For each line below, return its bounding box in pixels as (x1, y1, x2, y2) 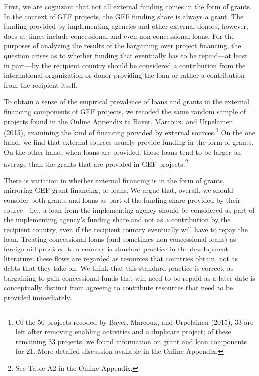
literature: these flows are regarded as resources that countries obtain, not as (4, 253, 238, 263)
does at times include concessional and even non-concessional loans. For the (4, 30, 235, 41)
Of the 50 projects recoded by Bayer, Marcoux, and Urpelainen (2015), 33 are (15, 316, 254, 327)
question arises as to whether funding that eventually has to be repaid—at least (4, 50, 248, 60)
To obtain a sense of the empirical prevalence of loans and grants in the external (4, 96, 249, 107)
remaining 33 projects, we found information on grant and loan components (15, 336, 247, 346)
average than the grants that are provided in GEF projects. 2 (4, 157, 188, 169)
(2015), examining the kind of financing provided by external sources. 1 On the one (4, 126, 255, 137)
